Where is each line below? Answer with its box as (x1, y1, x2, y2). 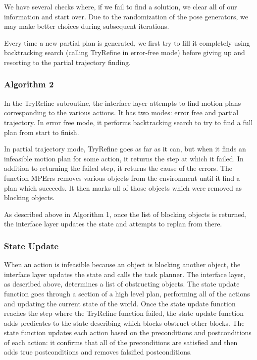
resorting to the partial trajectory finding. (4, 57, 131, 67)
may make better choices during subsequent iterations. (4, 21, 169, 31)
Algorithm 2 (4, 78, 54, 90)
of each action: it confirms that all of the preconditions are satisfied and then (4, 337, 238, 347)
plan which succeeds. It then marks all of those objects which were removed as (4, 182, 242, 193)
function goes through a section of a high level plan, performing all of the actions (4, 288, 250, 298)
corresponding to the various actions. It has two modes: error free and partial (4, 107, 239, 118)
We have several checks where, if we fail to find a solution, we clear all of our (4, 1, 237, 11)
